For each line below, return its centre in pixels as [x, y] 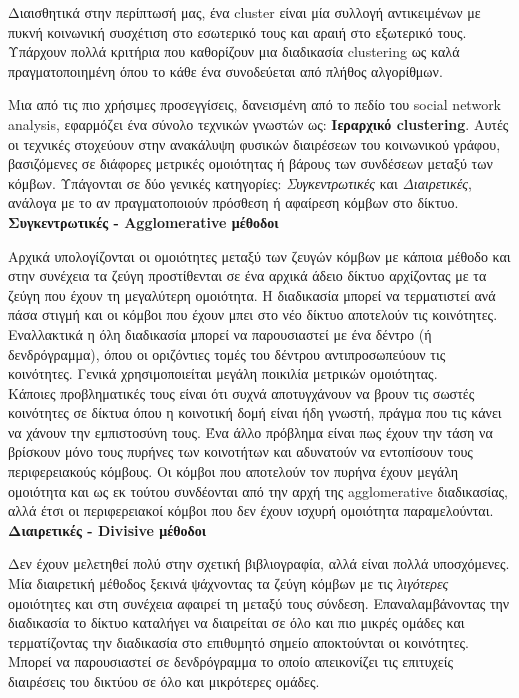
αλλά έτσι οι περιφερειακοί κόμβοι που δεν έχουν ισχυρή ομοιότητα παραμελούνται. [251, 510]
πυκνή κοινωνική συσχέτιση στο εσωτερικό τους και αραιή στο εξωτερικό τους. [237, 31]
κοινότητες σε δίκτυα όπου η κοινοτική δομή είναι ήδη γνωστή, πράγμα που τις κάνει [255, 412]
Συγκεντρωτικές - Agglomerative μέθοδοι [143, 221]
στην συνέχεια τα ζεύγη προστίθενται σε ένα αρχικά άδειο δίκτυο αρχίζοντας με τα [247, 275]
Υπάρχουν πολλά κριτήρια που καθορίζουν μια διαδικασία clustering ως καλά [234, 51]
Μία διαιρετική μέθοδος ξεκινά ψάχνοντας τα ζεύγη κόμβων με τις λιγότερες [228, 583]
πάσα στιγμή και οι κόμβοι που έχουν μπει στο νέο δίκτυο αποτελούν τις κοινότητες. [253, 314]
